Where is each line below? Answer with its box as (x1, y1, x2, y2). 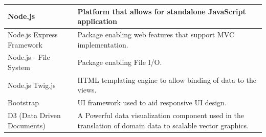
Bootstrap (8, 97, 39, 108)
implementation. (77, 39, 128, 50)
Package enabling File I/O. (77, 57, 162, 67)
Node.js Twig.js (8, 79, 56, 90)
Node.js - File (8, 52, 50, 62)
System (8, 61, 31, 72)
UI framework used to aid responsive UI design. (77, 97, 227, 108)
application (77, 16, 117, 27)
